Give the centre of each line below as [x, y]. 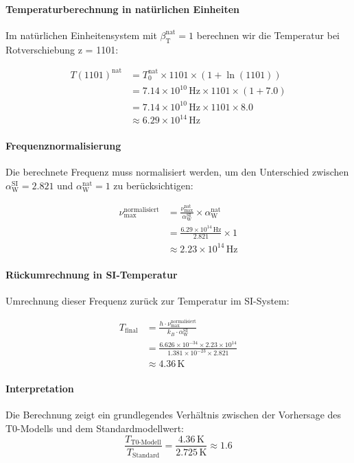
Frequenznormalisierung [63, 145]
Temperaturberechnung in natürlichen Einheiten [122, 9]
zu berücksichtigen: [153, 185]
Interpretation [40, 389]
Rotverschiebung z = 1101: [62, 49]
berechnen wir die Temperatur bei [268, 35]
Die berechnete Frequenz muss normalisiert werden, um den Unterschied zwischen [177, 172]
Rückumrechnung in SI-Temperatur [92, 274]
